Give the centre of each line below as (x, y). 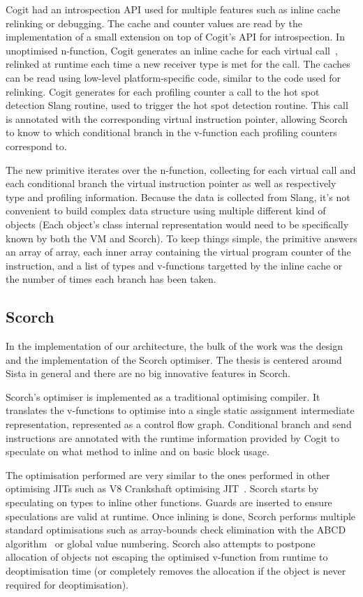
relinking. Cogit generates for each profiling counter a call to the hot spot (163, 91)
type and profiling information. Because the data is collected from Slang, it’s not (178, 197)
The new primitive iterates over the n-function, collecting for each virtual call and (181, 169)
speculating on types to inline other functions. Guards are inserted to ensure (169, 502)
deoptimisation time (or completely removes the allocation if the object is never (176, 570)
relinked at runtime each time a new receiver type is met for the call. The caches (178, 64)
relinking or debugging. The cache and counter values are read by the (154, 23)
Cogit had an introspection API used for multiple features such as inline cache (173, 9)
